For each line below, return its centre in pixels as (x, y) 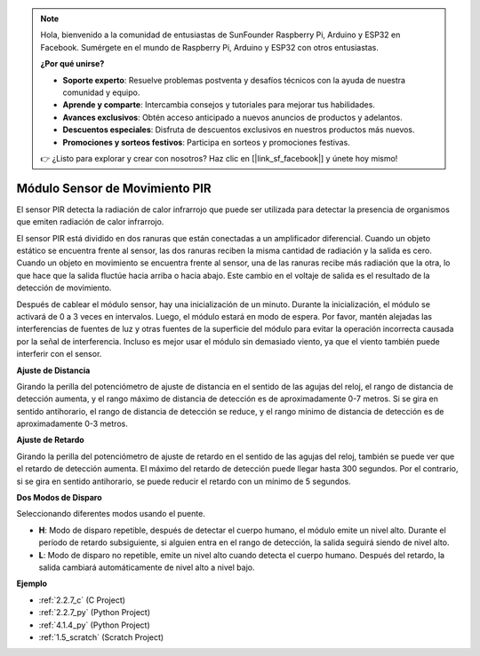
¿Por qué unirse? (72, 64)
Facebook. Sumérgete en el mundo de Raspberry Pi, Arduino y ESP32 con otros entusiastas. (210, 47)
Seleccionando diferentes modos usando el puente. (111, 514)
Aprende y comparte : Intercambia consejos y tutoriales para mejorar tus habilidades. (219, 105)
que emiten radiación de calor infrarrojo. (90, 222)
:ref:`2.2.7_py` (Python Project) (95, 613)
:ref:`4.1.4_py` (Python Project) (94, 625)
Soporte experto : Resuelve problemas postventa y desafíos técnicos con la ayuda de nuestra (234, 80)
